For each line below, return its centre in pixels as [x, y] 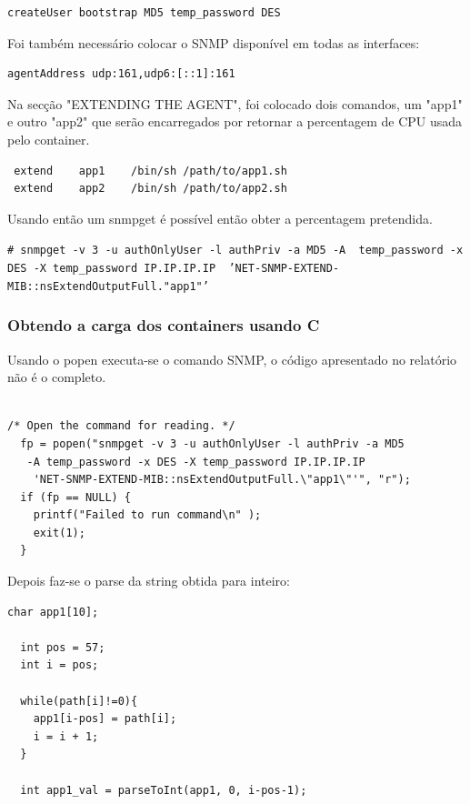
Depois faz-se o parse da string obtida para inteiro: [149, 581]
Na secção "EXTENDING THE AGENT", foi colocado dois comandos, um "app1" [235, 103]
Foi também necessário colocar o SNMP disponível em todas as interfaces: [214, 42]
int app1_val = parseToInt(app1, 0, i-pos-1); [164, 790]
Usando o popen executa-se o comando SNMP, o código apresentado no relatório [232, 359]
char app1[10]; [53, 612]
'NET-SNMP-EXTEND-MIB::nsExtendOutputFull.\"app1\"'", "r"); [222, 480]
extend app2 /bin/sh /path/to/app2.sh [150, 189]
